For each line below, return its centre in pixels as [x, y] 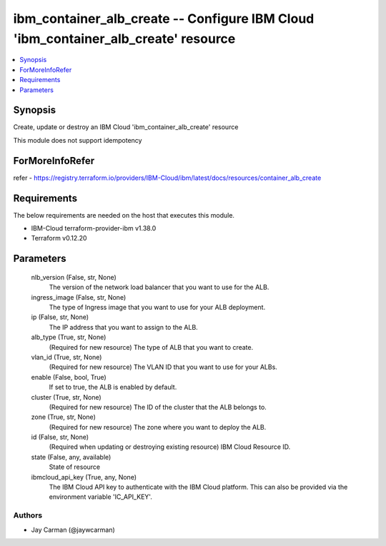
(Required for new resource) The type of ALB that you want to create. [151, 347]
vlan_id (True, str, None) [66, 357]
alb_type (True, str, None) [69, 337]
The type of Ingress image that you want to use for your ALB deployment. [157, 307]
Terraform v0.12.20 [59, 238]
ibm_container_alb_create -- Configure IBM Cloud [164, 19]
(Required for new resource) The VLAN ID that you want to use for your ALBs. [163, 367]
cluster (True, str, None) [66, 397]
